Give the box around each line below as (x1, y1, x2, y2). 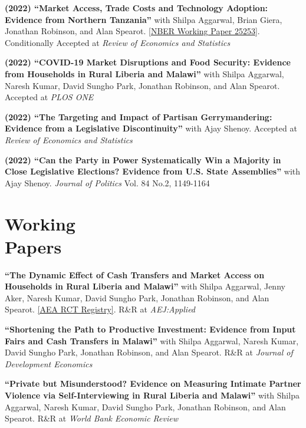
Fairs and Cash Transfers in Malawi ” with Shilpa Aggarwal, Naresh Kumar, (5, 334, 299, 347)
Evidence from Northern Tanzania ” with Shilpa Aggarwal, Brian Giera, (5, 13, 282, 25)
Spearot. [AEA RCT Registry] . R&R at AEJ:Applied (5, 303, 196, 315)
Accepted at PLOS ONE (5, 91, 94, 103)
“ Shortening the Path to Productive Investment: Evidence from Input (5, 323, 296, 335)
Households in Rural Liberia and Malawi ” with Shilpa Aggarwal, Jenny (5, 280, 285, 292)
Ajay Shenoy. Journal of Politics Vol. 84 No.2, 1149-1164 (5, 176, 210, 189)
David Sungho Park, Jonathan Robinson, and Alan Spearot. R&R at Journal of (5, 346, 293, 358)
